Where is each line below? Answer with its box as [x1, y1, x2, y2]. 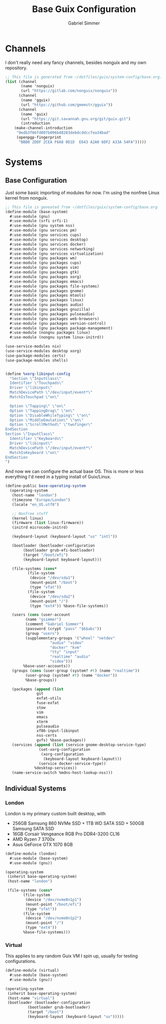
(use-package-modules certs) [5, 353, 66, 358]
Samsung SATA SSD [12, 825, 54, 831]
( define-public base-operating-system [5, 483, 86, 488]
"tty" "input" [49, 650, 79, 655]
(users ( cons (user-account [11, 612, 70, 618]
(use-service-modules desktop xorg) [5, 349, 81, 354]
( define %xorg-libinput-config [5, 371, 70, 376]
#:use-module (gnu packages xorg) [9, 274, 81, 279]
